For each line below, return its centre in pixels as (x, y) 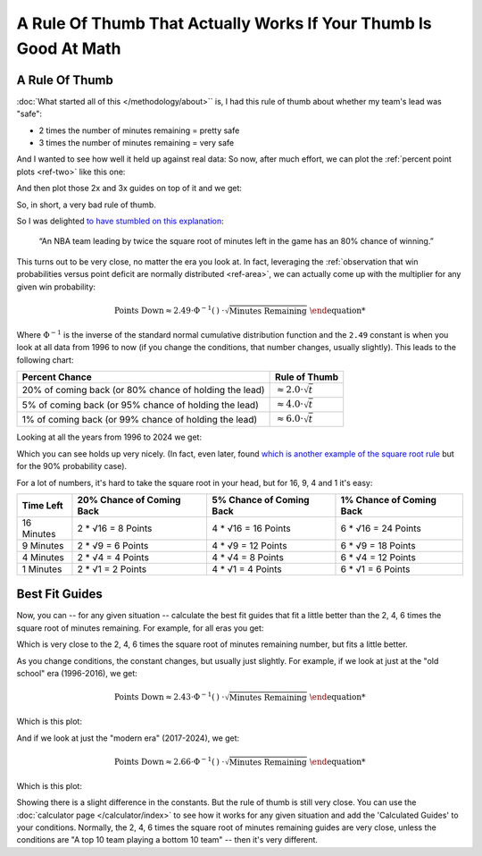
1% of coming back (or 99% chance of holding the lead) (140, 419)
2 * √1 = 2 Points (112, 569)
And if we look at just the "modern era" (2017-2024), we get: (128, 738)
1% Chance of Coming (389, 499)
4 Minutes (43, 557)
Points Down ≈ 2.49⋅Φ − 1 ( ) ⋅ (169, 310)
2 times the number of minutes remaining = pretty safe (139, 130)
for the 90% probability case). (72, 466)
